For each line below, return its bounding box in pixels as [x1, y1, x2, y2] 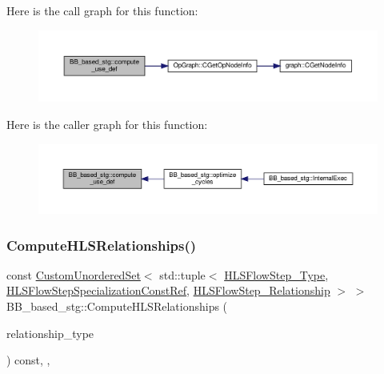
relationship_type [6, 324, 94, 341]
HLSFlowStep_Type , [224, 266, 329, 283]
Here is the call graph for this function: [6, 2, 198, 18]
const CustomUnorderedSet [6, 266, 141, 283]
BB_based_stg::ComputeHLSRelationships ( [6, 297, 228, 314]
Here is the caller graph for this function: [6, 116, 208, 133]
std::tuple [159, 266, 206, 283]
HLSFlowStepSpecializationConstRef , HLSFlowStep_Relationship [6, 282, 330, 299]
